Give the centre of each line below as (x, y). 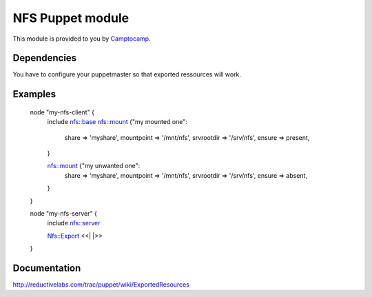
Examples (34, 94)
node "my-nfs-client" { (62, 112)
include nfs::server (74, 223)
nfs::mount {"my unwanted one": (94, 166)
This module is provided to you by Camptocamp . (82, 39)
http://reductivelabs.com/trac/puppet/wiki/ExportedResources (101, 285)
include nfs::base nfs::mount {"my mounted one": (117, 122)
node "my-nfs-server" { (64, 213)
